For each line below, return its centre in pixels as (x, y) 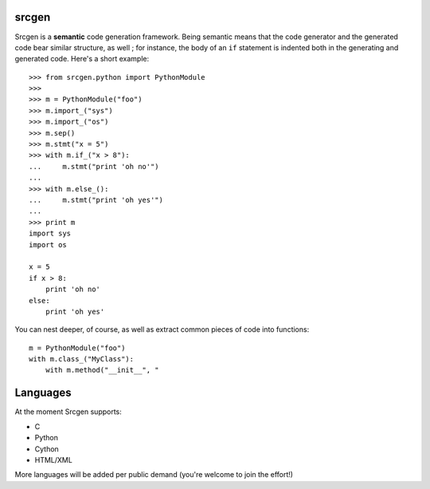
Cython (47, 449)
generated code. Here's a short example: (82, 59)
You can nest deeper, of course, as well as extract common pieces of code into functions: (162, 329)
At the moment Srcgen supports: (68, 412)
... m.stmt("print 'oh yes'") (96, 200)
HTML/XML (54, 459)
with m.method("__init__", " (102, 370)
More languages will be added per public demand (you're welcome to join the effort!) (154, 475)
